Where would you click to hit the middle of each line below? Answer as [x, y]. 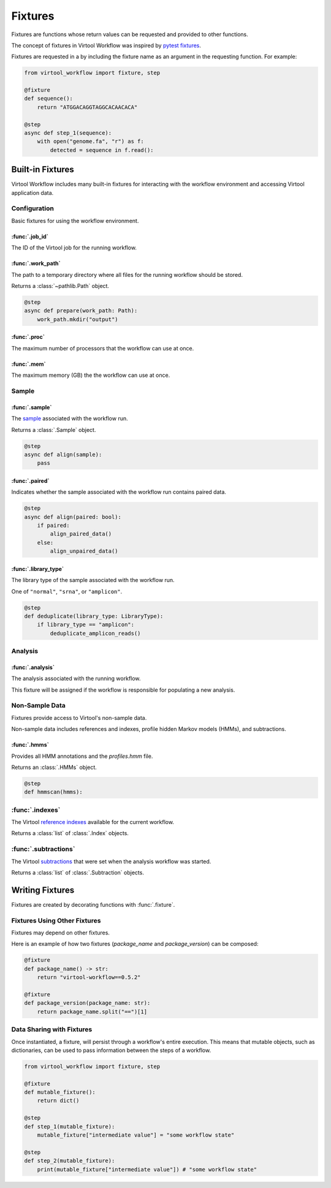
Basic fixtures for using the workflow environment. [75, 221]
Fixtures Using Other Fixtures [56, 920]
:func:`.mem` [29, 364]
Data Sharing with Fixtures [52, 1029]
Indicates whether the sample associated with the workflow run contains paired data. [119, 492]
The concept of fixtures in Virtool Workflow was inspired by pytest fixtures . [106, 45]
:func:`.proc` [28, 337]
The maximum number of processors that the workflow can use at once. [103, 348]
